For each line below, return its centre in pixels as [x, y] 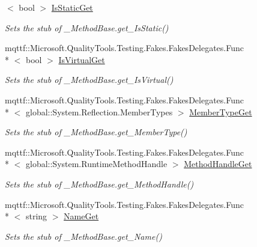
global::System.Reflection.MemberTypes [99, 111]
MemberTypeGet [221, 111]
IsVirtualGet [82, 59]
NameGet [81, 216]
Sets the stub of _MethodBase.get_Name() [83, 236]
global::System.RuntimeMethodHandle [96, 164]
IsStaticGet [72, 7]
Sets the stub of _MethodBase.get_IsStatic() [87, 27]
